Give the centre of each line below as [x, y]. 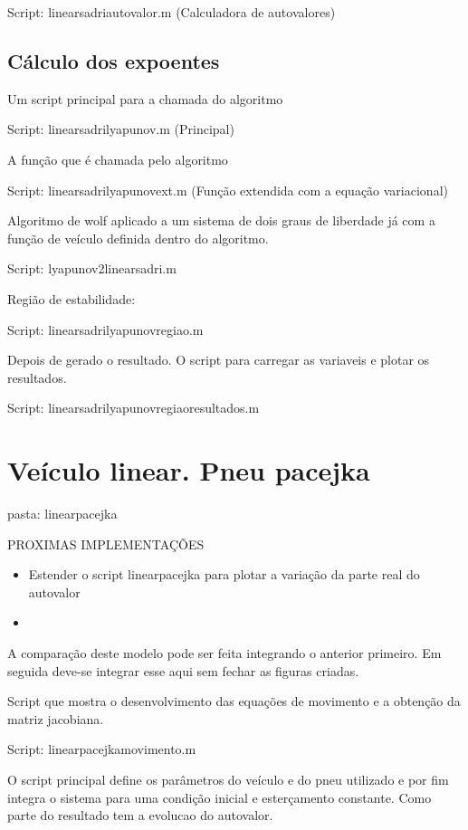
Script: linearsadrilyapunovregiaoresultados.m [134, 408]
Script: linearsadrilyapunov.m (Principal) [121, 129]
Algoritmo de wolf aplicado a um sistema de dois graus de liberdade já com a [221, 220]
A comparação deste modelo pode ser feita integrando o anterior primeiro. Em [224, 653]
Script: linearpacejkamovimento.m [102, 749]
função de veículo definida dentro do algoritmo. [138, 238]
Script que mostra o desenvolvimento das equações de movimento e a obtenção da [234, 701]
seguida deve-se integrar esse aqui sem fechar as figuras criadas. [183, 670]
